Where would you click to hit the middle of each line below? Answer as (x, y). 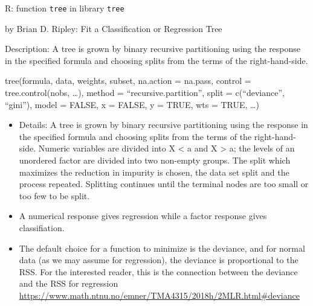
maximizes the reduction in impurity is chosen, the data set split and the (154, 172)
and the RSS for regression (69, 283)
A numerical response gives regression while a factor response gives (143, 216)
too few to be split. (54, 195)
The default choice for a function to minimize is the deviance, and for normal (162, 248)
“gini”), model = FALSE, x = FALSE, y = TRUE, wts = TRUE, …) (132, 104)
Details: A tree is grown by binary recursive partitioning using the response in (163, 125)
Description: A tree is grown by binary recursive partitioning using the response (153, 49)
